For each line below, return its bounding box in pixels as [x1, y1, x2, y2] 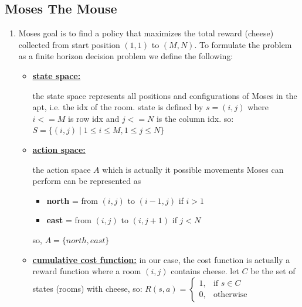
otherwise [213, 291, 247, 299]
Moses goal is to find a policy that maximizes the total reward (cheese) [18, 27, 274, 39]
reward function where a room [32, 265, 141, 277]
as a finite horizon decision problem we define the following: [18, 50, 233, 62]
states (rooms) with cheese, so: [32, 282, 142, 294]
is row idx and [68, 112, 120, 124]
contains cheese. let [171, 265, 239, 277]
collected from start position [18, 38, 120, 50]
